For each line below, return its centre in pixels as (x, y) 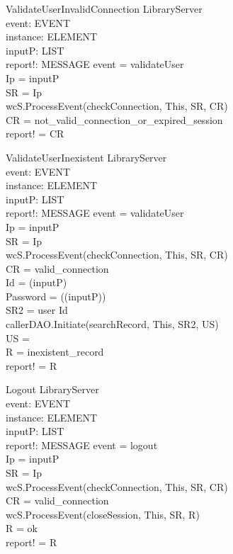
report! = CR (35, 134)
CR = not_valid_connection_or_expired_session (114, 119)
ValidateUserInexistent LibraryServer (86, 157)
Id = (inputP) (36, 282)
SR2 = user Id (37, 310)
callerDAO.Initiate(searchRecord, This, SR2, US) (112, 324)
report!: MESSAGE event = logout (82, 445)
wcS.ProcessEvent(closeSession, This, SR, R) (103, 514)
